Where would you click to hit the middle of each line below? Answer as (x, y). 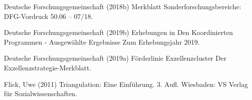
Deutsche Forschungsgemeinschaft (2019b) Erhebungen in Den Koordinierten (118, 32)
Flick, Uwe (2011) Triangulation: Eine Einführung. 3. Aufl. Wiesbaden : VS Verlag (126, 84)
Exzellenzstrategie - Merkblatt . (48, 67)
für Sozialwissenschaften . (41, 93)
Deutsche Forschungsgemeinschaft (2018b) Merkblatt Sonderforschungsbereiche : (123, 6)
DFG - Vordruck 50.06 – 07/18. (48, 16)
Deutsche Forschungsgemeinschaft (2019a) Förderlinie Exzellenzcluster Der (115, 58)
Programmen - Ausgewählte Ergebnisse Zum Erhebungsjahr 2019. (102, 42)
